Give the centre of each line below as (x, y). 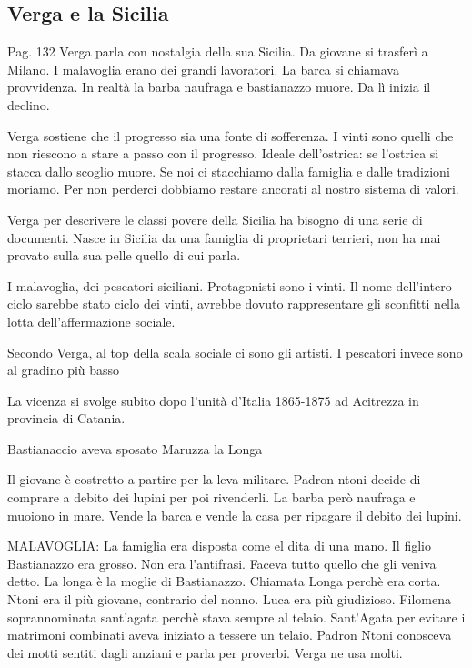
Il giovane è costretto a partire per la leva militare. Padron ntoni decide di (214, 479)
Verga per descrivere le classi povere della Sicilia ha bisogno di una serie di (215, 219)
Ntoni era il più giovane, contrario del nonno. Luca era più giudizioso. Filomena (229, 599)
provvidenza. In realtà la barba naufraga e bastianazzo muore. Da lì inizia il (219, 87)
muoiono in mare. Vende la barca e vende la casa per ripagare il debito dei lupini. (235, 515)
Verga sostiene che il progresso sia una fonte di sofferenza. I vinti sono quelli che (231, 135)
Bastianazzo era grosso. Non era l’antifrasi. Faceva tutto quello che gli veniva (222, 563)
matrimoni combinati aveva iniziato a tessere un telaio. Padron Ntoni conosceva (230, 635)
